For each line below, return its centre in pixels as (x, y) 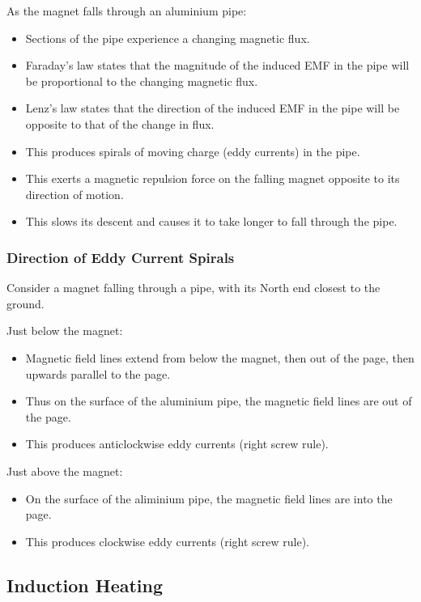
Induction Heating (85, 585)
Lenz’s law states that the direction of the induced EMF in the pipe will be (213, 108)
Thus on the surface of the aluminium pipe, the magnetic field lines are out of (219, 401)
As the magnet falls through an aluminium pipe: (127, 11)
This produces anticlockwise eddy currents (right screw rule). (177, 444)
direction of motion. (74, 194)
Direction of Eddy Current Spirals (121, 257)
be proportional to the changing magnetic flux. (142, 81)
